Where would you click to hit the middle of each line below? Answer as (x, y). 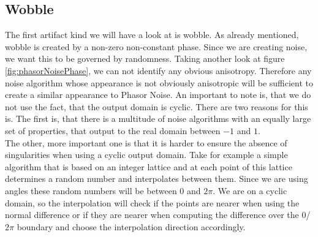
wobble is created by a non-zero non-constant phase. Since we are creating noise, (156, 46)
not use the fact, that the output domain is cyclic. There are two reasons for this (157, 106)
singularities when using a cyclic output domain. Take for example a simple (146, 155)
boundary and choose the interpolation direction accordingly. (131, 226)
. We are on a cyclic (250, 190)
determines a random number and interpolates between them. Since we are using (157, 179)
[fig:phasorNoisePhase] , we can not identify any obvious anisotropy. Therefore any (158, 70)
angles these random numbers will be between (91, 190)
